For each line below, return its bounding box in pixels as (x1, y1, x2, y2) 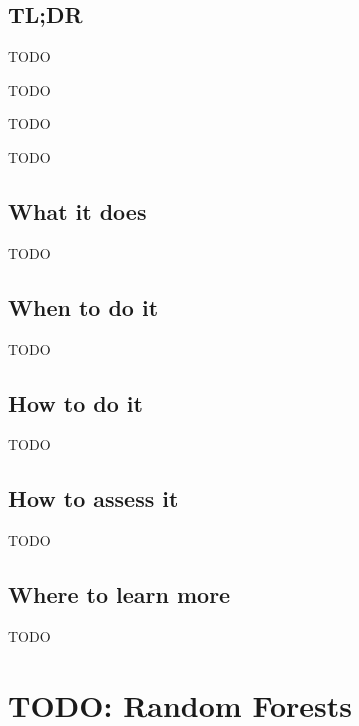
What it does (8, 195, 147, 226)
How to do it (8, 387, 143, 418)
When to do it (8, 291, 159, 322)
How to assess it (8, 483, 179, 514)
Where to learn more (8, 579, 231, 610)
